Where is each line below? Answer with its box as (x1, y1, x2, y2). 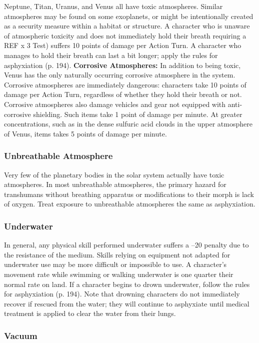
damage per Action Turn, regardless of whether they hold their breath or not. (4, 89, 242, 99)
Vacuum (4, 329, 37, 341)
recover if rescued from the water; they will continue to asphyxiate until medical (4, 298, 249, 308)
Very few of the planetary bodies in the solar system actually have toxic (4, 169, 224, 179)
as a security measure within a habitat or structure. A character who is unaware (4, 20, 250, 31)
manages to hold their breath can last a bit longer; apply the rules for (4, 49, 218, 60)
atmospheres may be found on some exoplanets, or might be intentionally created (4, 10, 253, 21)
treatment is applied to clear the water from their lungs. (4, 308, 176, 318)
